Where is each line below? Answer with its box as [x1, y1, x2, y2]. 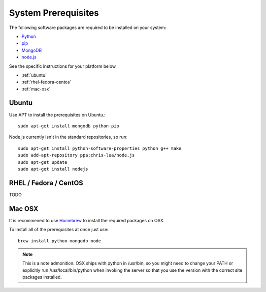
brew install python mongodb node [18, 238, 101, 243]
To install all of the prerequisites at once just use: [9, 227, 109, 233]
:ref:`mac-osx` [21, 86, 51, 92]
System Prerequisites [9, 7, 99, 18]
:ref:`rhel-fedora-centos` [21, 79, 71, 85]
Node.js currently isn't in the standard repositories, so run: [9, 134, 128, 140]
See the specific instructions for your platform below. [9, 63, 117, 69]
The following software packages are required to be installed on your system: [9, 25, 166, 30]
